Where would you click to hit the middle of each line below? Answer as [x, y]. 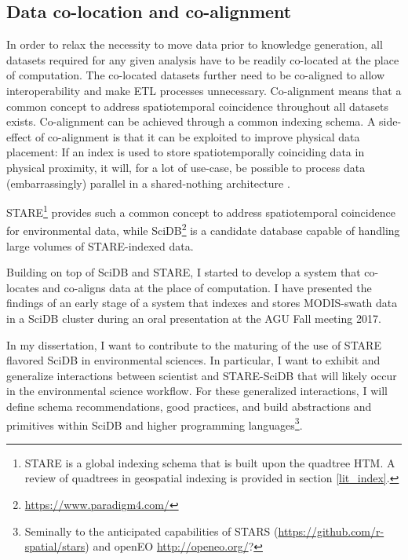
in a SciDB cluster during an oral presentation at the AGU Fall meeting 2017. [194, 318]
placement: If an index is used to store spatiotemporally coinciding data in [186, 152]
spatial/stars [55, 546]
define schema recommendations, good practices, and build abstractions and [189, 406]
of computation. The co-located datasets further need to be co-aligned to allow [196, 75]
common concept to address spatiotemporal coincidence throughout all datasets [197, 106]
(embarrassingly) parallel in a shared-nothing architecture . [148, 183]
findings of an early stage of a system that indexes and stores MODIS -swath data [202, 303]
